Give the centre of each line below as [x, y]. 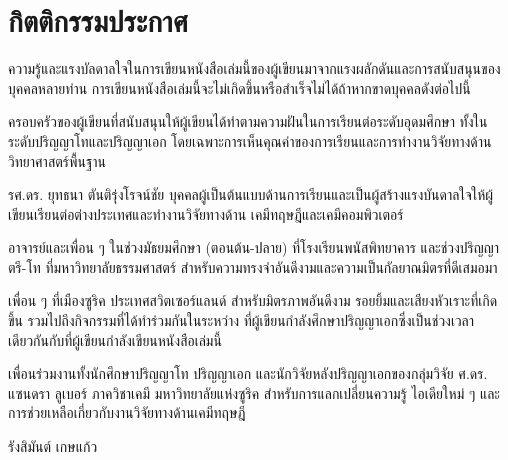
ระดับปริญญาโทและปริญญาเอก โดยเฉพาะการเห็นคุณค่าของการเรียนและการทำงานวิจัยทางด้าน [250, 140]
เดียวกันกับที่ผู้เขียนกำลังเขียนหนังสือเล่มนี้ [115, 339]
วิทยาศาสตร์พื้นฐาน [57, 160]
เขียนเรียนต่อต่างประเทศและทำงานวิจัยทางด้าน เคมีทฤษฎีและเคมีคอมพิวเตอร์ [206, 213]
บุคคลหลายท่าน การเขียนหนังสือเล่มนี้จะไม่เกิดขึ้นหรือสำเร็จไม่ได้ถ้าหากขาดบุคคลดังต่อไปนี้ [239, 87]
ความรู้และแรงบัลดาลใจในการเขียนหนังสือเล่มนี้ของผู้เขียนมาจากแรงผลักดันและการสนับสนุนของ [254, 68]
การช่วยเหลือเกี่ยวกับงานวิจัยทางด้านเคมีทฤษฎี [127, 412]
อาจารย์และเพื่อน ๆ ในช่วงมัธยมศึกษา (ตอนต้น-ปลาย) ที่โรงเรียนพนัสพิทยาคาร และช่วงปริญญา [254, 247]
